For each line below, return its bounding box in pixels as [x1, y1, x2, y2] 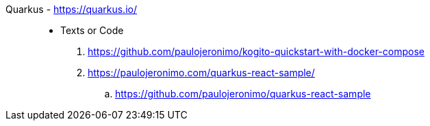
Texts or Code [60, 25, 124, 36]
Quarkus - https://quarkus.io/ [5, 3, 137, 15]
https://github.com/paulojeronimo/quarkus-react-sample [115, 88, 371, 99]
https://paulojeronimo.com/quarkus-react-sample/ [88, 67, 315, 78]
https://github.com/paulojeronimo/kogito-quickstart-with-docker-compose [88, 46, 425, 57]
